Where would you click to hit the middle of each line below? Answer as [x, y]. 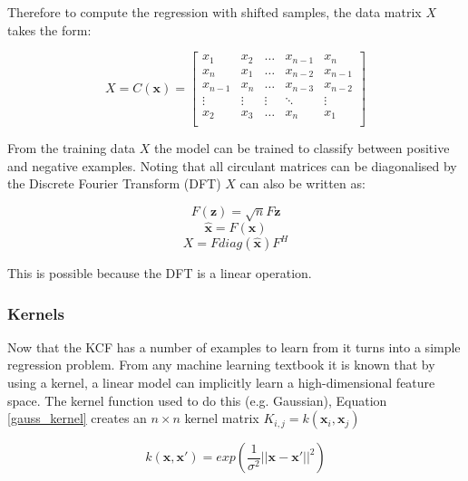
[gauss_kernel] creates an [77, 418]
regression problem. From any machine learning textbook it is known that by [221, 365]
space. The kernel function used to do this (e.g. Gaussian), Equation [197, 400]
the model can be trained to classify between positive [302, 148]
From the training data [72, 148]
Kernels [36, 313]
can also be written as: [302, 183]
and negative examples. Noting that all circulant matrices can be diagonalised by [232, 165]
